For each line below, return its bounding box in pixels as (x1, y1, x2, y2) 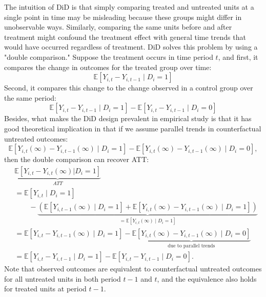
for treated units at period (4, 283, 87, 294)
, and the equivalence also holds (157, 273, 257, 284)
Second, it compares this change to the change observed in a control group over (4, 82, 253, 93)
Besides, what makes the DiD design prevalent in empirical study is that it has (4, 113, 252, 124)
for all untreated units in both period (4, 273, 121, 284)
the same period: (4, 92, 57, 103)
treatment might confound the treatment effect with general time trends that (4, 31, 246, 42)
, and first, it (218, 51, 258, 62)
